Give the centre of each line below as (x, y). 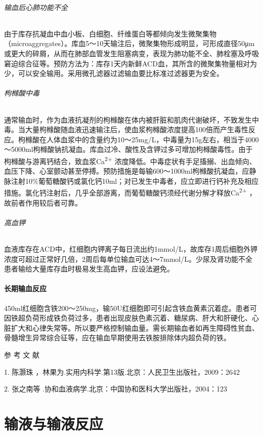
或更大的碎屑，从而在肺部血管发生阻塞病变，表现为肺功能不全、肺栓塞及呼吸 (131, 53)
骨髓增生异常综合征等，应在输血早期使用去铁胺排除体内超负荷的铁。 (117, 338)
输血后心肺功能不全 (36, 7)
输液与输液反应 (54, 423)
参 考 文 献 (22, 354)
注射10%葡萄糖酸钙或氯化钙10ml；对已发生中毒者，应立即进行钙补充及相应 (135, 181)
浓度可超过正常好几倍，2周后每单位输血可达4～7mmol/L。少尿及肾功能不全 (128, 259)
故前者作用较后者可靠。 (43, 202)
